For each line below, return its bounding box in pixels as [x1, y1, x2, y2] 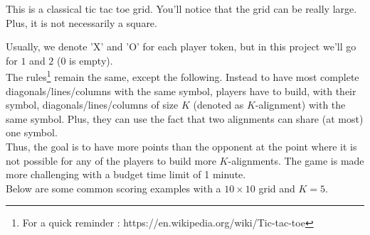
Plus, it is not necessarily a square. [6, 15, 157, 30]
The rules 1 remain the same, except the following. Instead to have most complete [6, 67, 359, 84]
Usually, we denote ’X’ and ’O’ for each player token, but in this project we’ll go [6, 39, 356, 54]
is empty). [69, 53, 113, 67]
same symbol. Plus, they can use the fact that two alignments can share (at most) [6, 111, 364, 126]
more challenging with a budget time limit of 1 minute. [6, 167, 246, 182]
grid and [258, 180, 295, 195]
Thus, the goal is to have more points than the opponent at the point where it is [6, 139, 357, 153]
